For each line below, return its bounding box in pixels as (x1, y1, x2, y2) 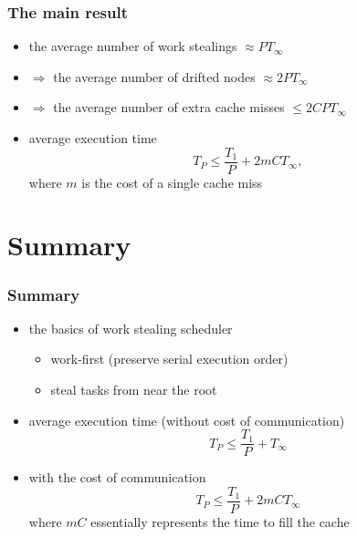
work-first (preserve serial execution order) (50, 349, 289, 368)
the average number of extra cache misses (53, 98, 285, 117)
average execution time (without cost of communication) (28, 410, 345, 429)
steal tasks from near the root (50, 380, 217, 399)
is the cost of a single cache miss (81, 172, 263, 191)
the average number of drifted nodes (53, 67, 256, 86)
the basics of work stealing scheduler (28, 318, 233, 337)
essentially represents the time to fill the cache (90, 511, 350, 531)
